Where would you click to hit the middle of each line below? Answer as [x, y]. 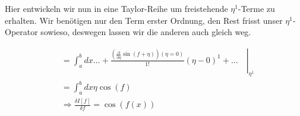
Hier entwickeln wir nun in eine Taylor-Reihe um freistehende [116, 8]
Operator [21, 32]
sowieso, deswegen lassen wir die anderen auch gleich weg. [146, 32]
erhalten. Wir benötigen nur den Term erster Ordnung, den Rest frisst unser [144, 20]
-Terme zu [257, 8]
